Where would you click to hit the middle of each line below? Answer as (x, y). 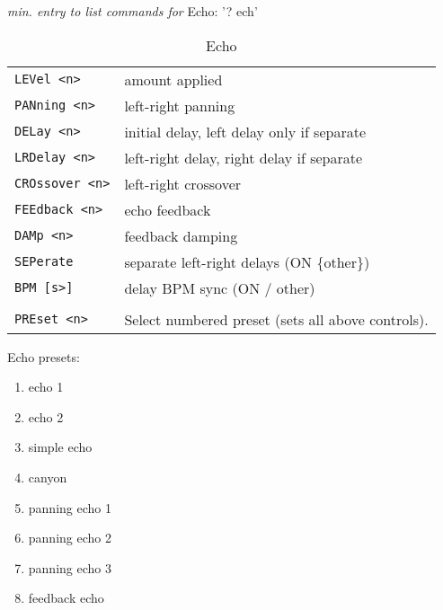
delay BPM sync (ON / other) (220, 287)
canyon (48, 477)
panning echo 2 (70, 538)
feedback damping (181, 235)
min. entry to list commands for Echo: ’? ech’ (133, 11)
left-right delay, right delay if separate (244, 157)
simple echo (60, 447)
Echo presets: (44, 356)
